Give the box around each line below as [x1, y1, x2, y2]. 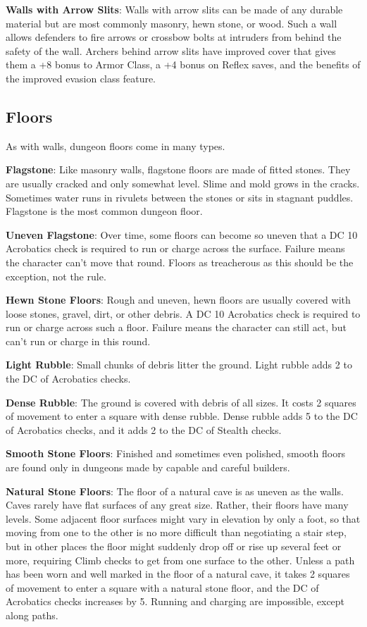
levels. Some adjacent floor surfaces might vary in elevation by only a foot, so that [6, 511, 361, 526]
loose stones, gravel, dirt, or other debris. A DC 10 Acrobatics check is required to [6, 306, 361, 321]
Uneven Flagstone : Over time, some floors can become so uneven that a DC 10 [6, 227, 358, 242]
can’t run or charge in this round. [6, 333, 151, 348]
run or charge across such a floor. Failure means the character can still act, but [6, 320, 347, 335]
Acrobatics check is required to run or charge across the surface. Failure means [6, 241, 345, 256]
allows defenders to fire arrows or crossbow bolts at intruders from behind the [6, 30, 342, 44]
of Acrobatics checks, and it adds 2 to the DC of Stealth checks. [6, 422, 282, 437]
